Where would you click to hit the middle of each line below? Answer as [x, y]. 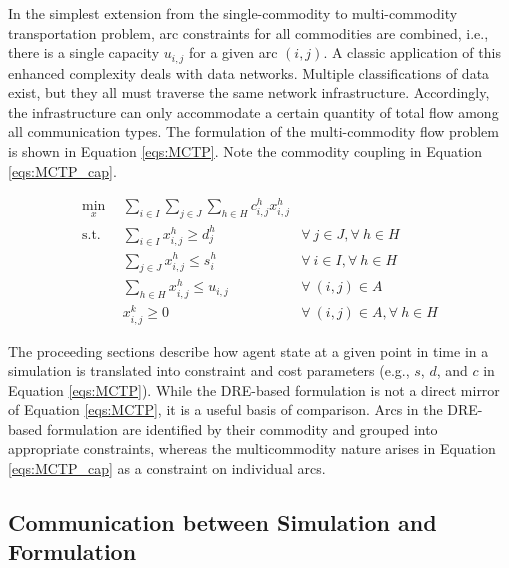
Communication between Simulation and [222, 522]
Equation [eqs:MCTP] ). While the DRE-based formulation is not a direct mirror [254, 389]
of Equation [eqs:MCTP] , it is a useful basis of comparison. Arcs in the [225, 409]
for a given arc [233, 52]
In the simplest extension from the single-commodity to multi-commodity [233, 13]
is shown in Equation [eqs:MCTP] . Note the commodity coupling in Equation [245, 151]
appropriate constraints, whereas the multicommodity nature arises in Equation [252, 448]
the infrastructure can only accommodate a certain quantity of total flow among [253, 111]
